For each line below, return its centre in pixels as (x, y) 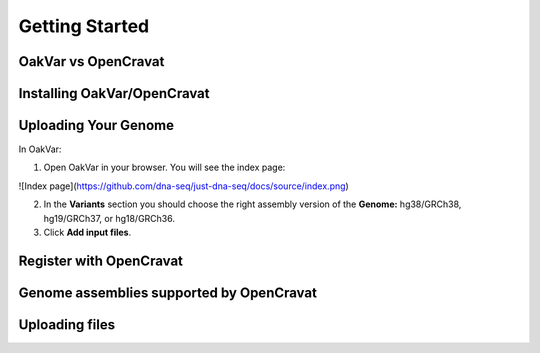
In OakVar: (40, 149)
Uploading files (67, 324)
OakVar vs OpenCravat (91, 61)
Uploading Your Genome (96, 125)
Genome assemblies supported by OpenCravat (167, 292)
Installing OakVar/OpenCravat (114, 93)
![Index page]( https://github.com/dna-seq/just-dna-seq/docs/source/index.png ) (183, 186)
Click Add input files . (87, 232)
